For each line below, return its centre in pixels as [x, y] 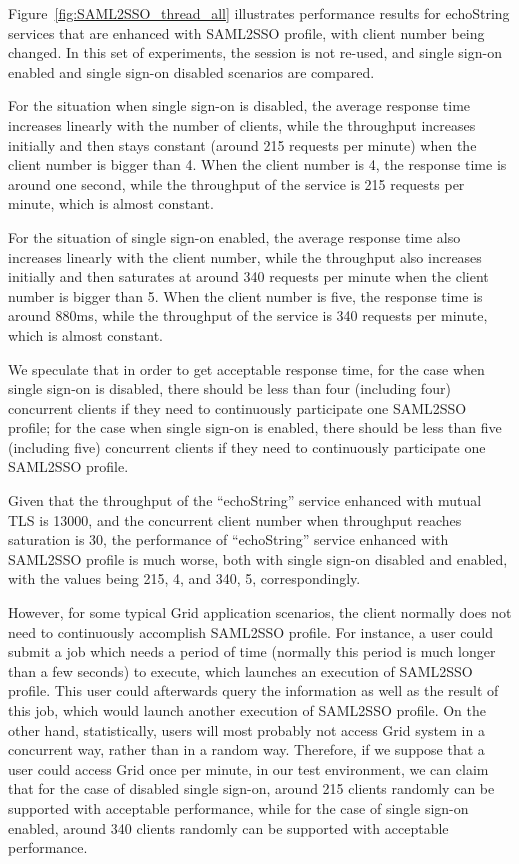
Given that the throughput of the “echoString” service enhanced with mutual [245, 500]
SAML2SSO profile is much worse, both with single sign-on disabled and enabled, [258, 558]
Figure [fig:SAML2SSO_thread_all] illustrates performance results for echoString [259, 13]
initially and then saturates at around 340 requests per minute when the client [248, 276]
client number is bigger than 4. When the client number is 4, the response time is [257, 164]
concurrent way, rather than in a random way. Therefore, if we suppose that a [246, 749]
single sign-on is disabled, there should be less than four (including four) [229, 388]
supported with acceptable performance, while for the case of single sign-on [238, 807]
